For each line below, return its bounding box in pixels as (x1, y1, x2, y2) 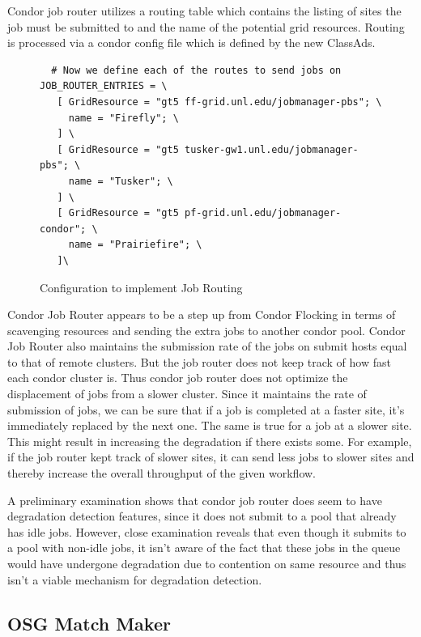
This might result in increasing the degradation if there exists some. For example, (7, 432, 412, 449)
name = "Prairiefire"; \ (68, 239, 202, 251)
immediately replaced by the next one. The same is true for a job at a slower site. (7, 417, 412, 434)
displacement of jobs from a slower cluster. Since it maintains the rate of (7, 385, 367, 402)
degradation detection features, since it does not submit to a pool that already (7, 507, 397, 524)
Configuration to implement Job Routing (40, 278, 243, 295)
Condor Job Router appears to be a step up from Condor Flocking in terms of (7, 306, 396, 323)
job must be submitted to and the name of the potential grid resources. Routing (7, 18, 405, 35)
